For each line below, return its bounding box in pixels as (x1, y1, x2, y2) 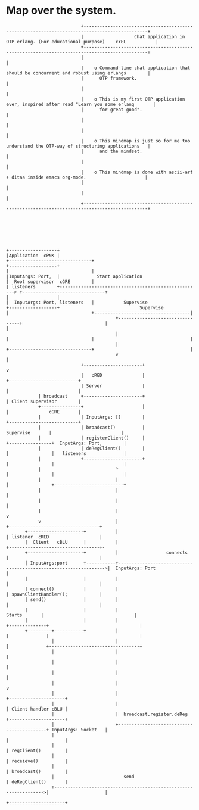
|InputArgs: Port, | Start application (6, 273, 143, 279)
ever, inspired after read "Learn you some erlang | (6, 101, 156, 107)
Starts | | (6, 612, 137, 618)
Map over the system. (6, 4, 117, 17)
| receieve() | (6, 758, 68, 764)
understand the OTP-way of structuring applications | (6, 143, 151, 149)
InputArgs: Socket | (51, 727, 108, 733)
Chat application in (133, 33, 185, 39)
